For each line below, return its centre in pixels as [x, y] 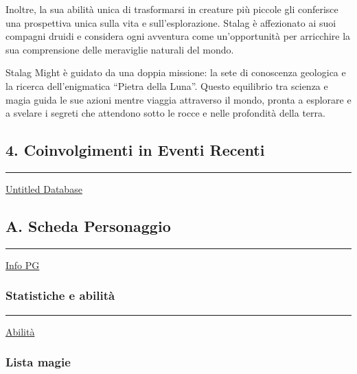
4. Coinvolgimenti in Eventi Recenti [135, 150]
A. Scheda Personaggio [88, 225]
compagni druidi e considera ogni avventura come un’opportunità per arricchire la [178, 36]
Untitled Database [44, 188]
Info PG [23, 265]
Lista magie [38, 362]
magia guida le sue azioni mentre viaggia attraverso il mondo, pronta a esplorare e [178, 99]
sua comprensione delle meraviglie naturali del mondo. [120, 49]
